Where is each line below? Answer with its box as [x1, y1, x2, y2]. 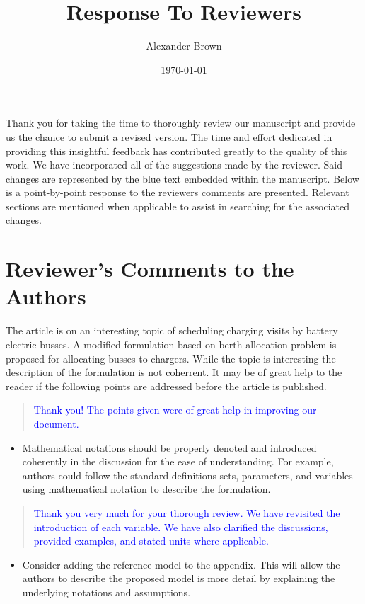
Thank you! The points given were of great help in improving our [33, 402, 317, 417]
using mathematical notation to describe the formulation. [22, 482, 271, 496]
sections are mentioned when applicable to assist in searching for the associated [6, 198, 350, 213]
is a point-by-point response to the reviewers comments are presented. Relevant [6, 185, 349, 200]
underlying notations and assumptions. [22, 584, 191, 599]
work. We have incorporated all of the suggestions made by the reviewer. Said [6, 157, 343, 172]
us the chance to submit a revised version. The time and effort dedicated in [6, 129, 332, 144]
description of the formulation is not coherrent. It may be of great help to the [6, 365, 342, 380]
